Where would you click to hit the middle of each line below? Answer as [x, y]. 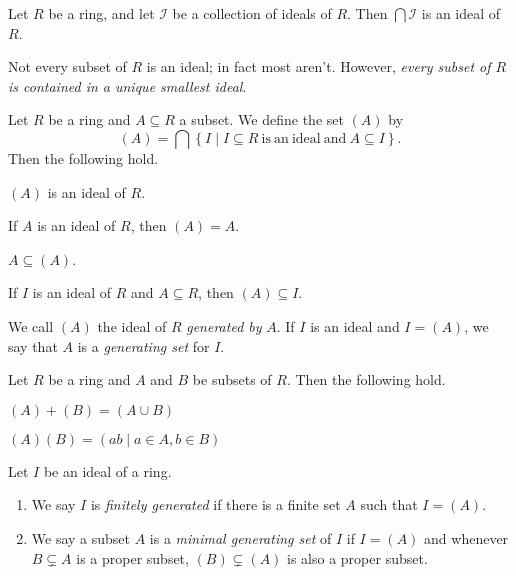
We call [31, 325]
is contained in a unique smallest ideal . [127, 85]
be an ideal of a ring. [107, 470]
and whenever [466, 537]
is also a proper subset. [357, 557]
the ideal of [132, 325]
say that [33, 345]
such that [389, 504]
